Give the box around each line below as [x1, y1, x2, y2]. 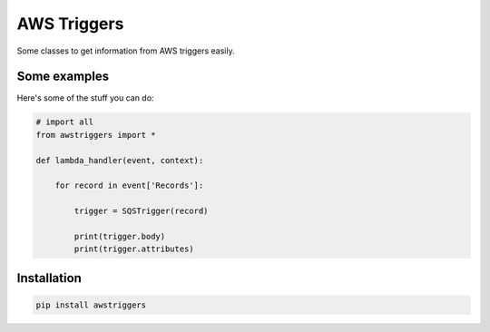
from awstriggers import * [35, 130, 156, 140]
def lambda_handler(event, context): [35, 155, 204, 165]
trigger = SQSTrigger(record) [73, 206, 209, 217]
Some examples [16, 69, 110, 84]
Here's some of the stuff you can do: [16, 93, 154, 103]
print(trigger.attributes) [73, 244, 194, 254]
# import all [35, 117, 94, 127]
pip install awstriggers [35, 299, 147, 310]
